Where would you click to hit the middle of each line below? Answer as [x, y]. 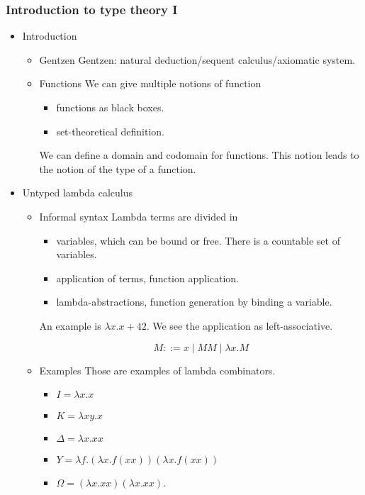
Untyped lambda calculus [78, 193]
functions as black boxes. [110, 107]
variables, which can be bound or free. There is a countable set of [198, 240]
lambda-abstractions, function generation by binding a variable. [194, 302]
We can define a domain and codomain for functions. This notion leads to [199, 155]
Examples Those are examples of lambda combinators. [157, 370]
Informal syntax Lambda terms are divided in [139, 216]
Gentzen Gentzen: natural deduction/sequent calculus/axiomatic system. [197, 59]
